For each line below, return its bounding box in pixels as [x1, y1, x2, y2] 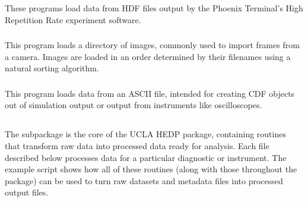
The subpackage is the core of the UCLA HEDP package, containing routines [5, 128, 286, 140]
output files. [5, 186, 49, 198]
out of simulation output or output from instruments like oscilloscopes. [5, 99, 262, 111]
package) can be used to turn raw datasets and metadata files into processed [5, 174, 283, 187]
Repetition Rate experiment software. [5, 13, 141, 26]
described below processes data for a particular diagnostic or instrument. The [5, 151, 287, 163]
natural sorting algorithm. [5, 62, 99, 74]
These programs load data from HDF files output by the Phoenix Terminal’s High [5, 1, 303, 14]
